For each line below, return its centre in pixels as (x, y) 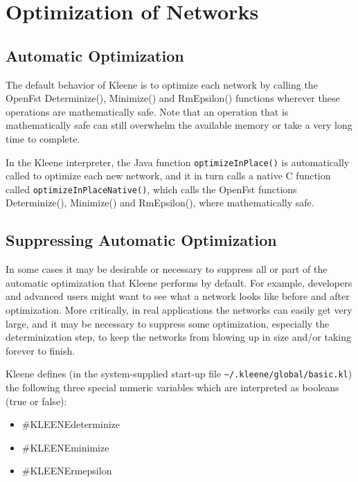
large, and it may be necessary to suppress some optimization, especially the (168, 323)
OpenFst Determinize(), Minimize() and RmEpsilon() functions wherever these (173, 98)
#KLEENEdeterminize (71, 424)
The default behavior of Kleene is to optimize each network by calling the (162, 84)
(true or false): (36, 401)
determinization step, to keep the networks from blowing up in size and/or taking (178, 337)
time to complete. (43, 138)
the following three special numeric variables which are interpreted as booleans (172, 387)
